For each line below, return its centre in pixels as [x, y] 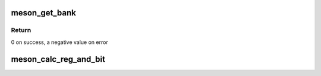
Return [21, 30]
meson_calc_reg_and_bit [58, 59]
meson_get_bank [44, 13]
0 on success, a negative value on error [59, 42]
